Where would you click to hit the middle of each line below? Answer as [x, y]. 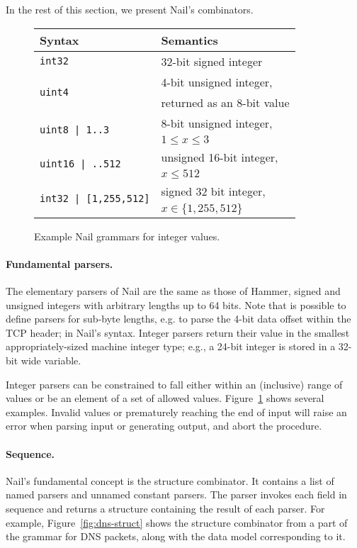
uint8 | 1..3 [75, 129]
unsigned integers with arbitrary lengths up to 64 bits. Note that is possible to [176, 304]
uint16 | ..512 [80, 163]
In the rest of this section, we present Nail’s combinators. [130, 9]
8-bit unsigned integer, [217, 123]
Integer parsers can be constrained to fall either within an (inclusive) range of [174, 384]
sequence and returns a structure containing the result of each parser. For [165, 508]
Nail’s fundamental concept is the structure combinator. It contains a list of [170, 480]
